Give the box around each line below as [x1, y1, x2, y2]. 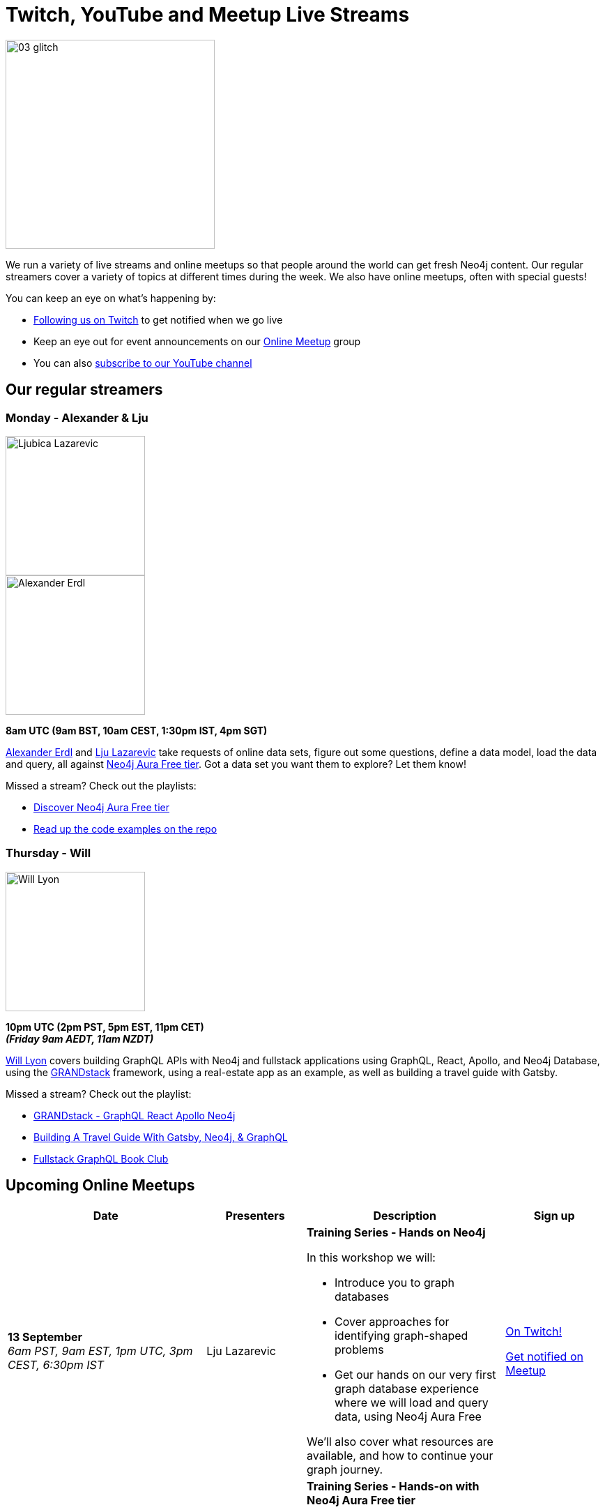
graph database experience [334, 1381, 479, 1396]
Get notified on [505, 1349, 583, 1363]
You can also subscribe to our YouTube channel [33, 356, 252, 369]
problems [334, 1342, 384, 1356]
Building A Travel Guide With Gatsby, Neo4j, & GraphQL [33, 1131, 288, 1143]
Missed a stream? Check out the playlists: [6, 779, 197, 792]
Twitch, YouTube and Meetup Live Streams [6, 3, 410, 27]
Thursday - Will [6, 846, 91, 861]
